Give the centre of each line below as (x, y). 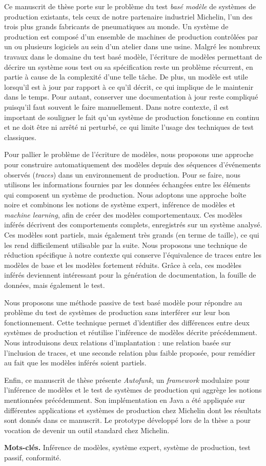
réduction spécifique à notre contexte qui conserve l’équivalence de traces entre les (133, 255)
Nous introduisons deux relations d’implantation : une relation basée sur (118, 342)
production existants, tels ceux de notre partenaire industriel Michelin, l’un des (128, 16)
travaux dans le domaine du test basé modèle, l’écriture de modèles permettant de (133, 56)
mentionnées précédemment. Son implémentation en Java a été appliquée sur (125, 400)
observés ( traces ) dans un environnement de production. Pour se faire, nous (122, 174)
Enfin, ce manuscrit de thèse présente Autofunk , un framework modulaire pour (127, 380)
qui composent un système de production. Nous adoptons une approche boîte (125, 194)
